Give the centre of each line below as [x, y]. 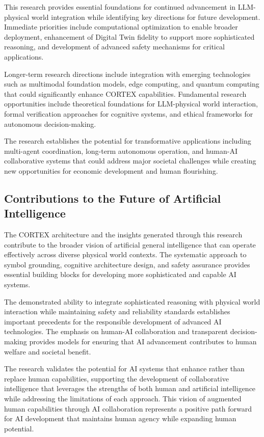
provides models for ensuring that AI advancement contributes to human [143, 342]
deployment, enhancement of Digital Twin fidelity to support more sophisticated [129, 36]
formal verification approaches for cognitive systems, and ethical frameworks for [129, 113]
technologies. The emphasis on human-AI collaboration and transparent [116, 331]
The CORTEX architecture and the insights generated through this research [123, 235]
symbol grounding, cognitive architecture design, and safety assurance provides [127, 264]
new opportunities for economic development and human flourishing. [111, 170]
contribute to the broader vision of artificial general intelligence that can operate [130, 244]
